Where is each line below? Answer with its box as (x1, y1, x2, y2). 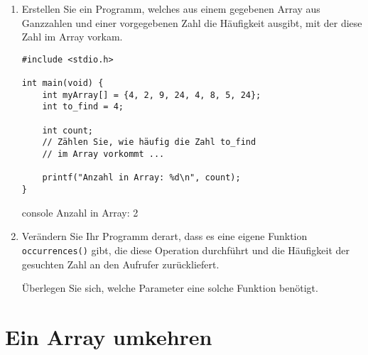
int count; (42, 125, 94, 136)
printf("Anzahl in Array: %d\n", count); (42, 173, 241, 183)
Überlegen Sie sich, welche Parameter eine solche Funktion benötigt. (21, 280, 318, 295)
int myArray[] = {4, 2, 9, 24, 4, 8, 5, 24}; (42, 89, 261, 100)
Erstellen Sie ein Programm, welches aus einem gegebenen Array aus (21, 1, 320, 16)
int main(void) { (21, 78, 104, 89)
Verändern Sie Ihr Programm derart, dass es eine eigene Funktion (21, 229, 308, 244)
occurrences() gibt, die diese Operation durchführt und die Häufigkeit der (21, 242, 350, 257)
